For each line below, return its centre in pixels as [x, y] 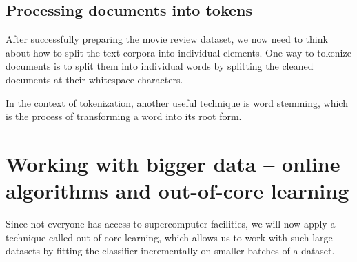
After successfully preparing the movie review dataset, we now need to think [167, 39]
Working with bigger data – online [173, 163]
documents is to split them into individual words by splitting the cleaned [160, 66]
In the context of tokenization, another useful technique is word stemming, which [177, 102]
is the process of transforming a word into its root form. [124, 116]
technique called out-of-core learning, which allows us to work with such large [169, 237]
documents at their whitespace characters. [94, 79]
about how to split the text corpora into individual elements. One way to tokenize [178, 52]
